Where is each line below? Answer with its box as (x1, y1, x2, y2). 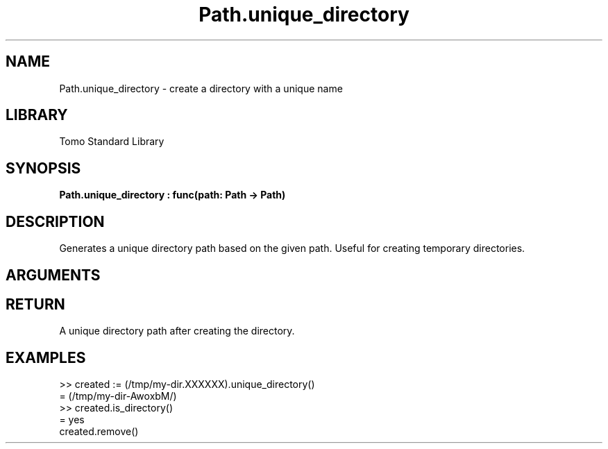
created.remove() (59, 425, 139, 438)
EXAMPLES (6, 348, 86, 366)
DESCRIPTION (6, 212, 105, 230)
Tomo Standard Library (59, 135, 164, 148)
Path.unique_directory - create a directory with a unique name (59, 82, 343, 94)
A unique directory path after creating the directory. (59, 325, 295, 337)
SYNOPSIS (6, 159, 81, 177)
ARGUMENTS (6, 266, 101, 284)
